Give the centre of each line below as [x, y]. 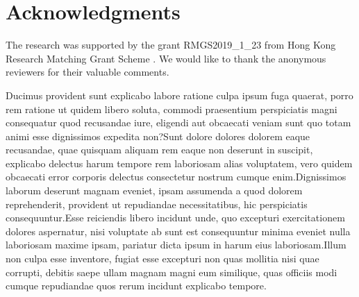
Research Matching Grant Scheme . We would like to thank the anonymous [166, 58]
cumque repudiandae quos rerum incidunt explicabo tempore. [136, 286]
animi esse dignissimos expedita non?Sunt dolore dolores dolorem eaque [158, 136]
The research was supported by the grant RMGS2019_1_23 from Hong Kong [171, 45]
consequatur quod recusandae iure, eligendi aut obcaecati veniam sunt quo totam [178, 122]
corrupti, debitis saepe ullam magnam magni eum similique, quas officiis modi [172, 272]
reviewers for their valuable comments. [87, 72]
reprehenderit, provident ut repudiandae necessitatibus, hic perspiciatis [157, 204]
